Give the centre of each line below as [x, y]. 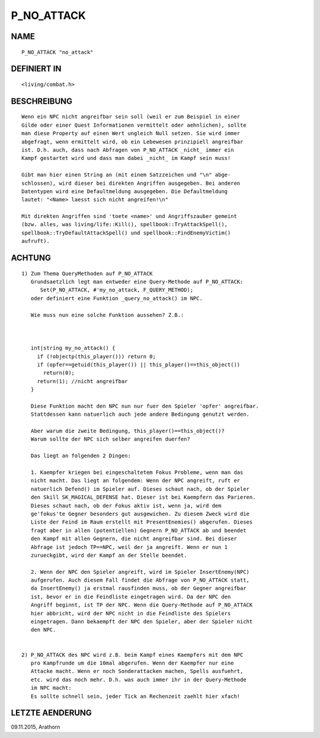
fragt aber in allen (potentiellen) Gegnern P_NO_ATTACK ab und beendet [138, 530]
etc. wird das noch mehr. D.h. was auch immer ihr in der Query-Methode [138, 679]
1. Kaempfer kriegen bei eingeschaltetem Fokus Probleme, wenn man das [137, 473]
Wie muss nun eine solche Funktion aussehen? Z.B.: [107, 315]
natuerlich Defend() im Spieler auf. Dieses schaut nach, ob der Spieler [140, 489]
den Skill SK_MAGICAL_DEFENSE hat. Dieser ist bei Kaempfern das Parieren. [143, 497]
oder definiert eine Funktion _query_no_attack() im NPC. [116, 298]
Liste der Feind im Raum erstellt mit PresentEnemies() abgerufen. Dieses [142, 522]
